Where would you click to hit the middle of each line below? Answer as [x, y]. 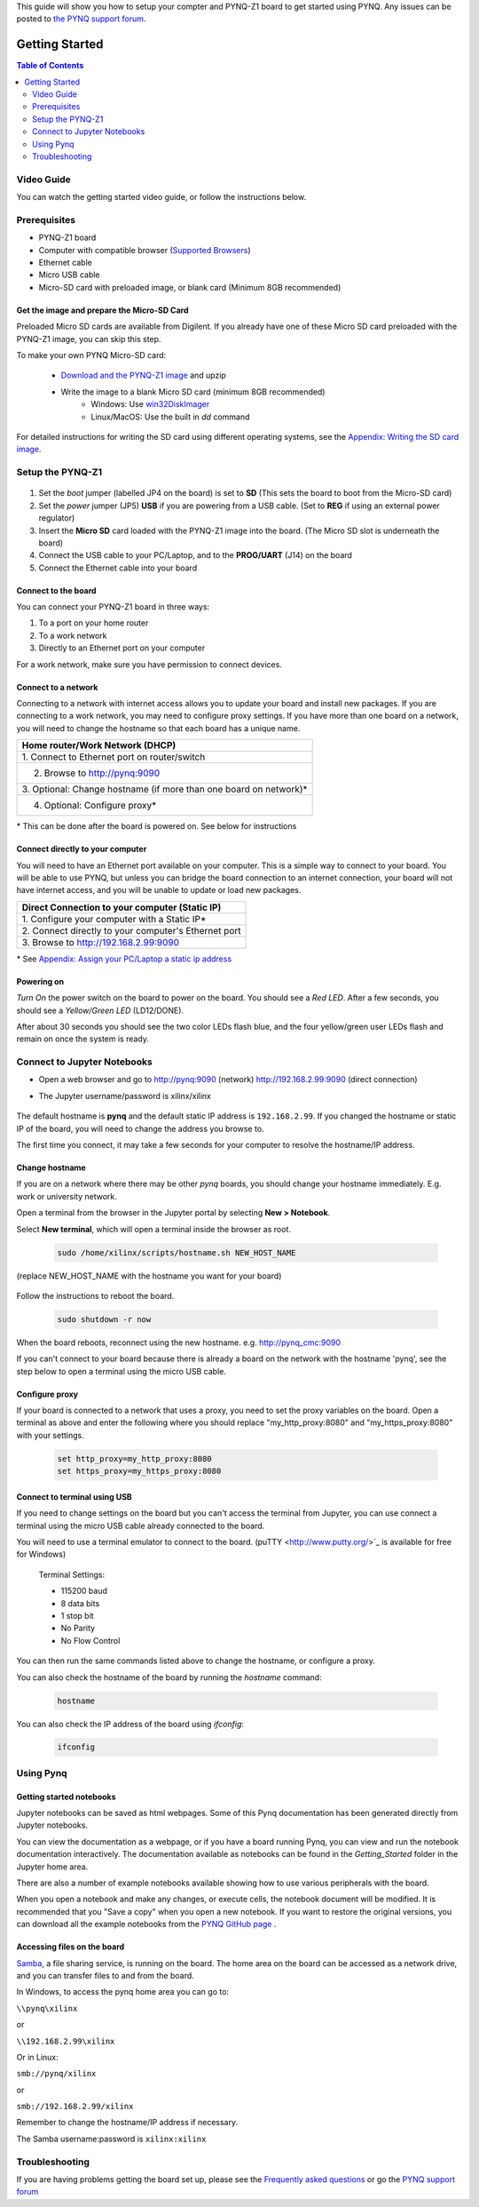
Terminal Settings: [72, 1574]
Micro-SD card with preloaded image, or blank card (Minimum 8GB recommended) [190, 287]
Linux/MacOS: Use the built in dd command [170, 417]
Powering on [40, 981]
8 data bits [80, 1603]
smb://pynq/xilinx [56, 2074]
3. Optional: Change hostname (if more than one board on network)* [165, 789]
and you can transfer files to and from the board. [105, 1975]
